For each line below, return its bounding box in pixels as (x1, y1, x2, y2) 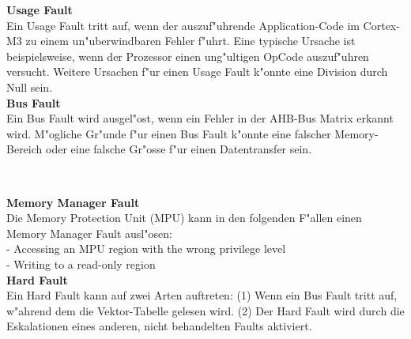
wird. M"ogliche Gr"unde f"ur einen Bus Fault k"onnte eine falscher (6, 125, 331, 141)
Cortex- (363, 17, 400, 33)
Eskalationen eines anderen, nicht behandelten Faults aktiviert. (6, 318, 312, 334)
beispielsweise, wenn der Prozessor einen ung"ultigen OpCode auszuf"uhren (6, 47, 369, 64)
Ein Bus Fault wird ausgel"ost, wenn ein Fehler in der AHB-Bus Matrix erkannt (6, 110, 394, 126)
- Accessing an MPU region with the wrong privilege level (6, 240, 286, 257)
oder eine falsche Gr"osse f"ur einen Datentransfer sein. (45, 141, 312, 157)
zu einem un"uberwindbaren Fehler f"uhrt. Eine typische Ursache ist (25, 32, 356, 49)
